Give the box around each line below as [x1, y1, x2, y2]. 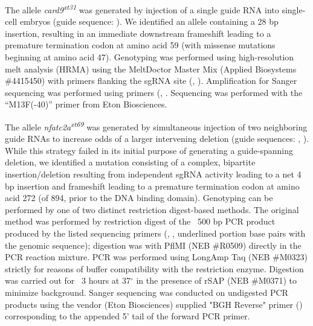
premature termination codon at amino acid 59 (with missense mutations [5, 39, 276, 51]
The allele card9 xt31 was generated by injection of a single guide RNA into [5, 2, 279, 16]
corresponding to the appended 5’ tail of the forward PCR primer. [5, 310, 250, 322]
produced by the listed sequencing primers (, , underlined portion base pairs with [5, 227, 306, 239]
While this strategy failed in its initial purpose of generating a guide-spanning [5, 144, 293, 156]
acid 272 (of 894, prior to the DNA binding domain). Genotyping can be [5, 191, 273, 204]
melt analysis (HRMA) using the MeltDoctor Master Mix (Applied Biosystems [5, 62, 297, 75]
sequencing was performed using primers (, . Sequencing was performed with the [5, 86, 303, 98]
